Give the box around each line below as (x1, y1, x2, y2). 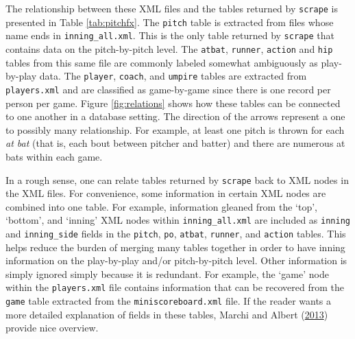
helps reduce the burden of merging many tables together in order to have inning (5, 239, 345, 254)
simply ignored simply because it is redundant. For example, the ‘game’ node (5, 266, 329, 281)
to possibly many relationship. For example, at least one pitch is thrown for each (5, 122, 345, 137)
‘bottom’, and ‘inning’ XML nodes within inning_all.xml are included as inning (5, 213, 350, 227)
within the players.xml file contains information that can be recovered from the (5, 280, 344, 294)
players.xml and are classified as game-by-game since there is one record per (5, 82, 331, 96)
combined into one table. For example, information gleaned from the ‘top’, (5, 199, 317, 213)
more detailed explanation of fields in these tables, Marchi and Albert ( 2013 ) (5, 307, 328, 321)
